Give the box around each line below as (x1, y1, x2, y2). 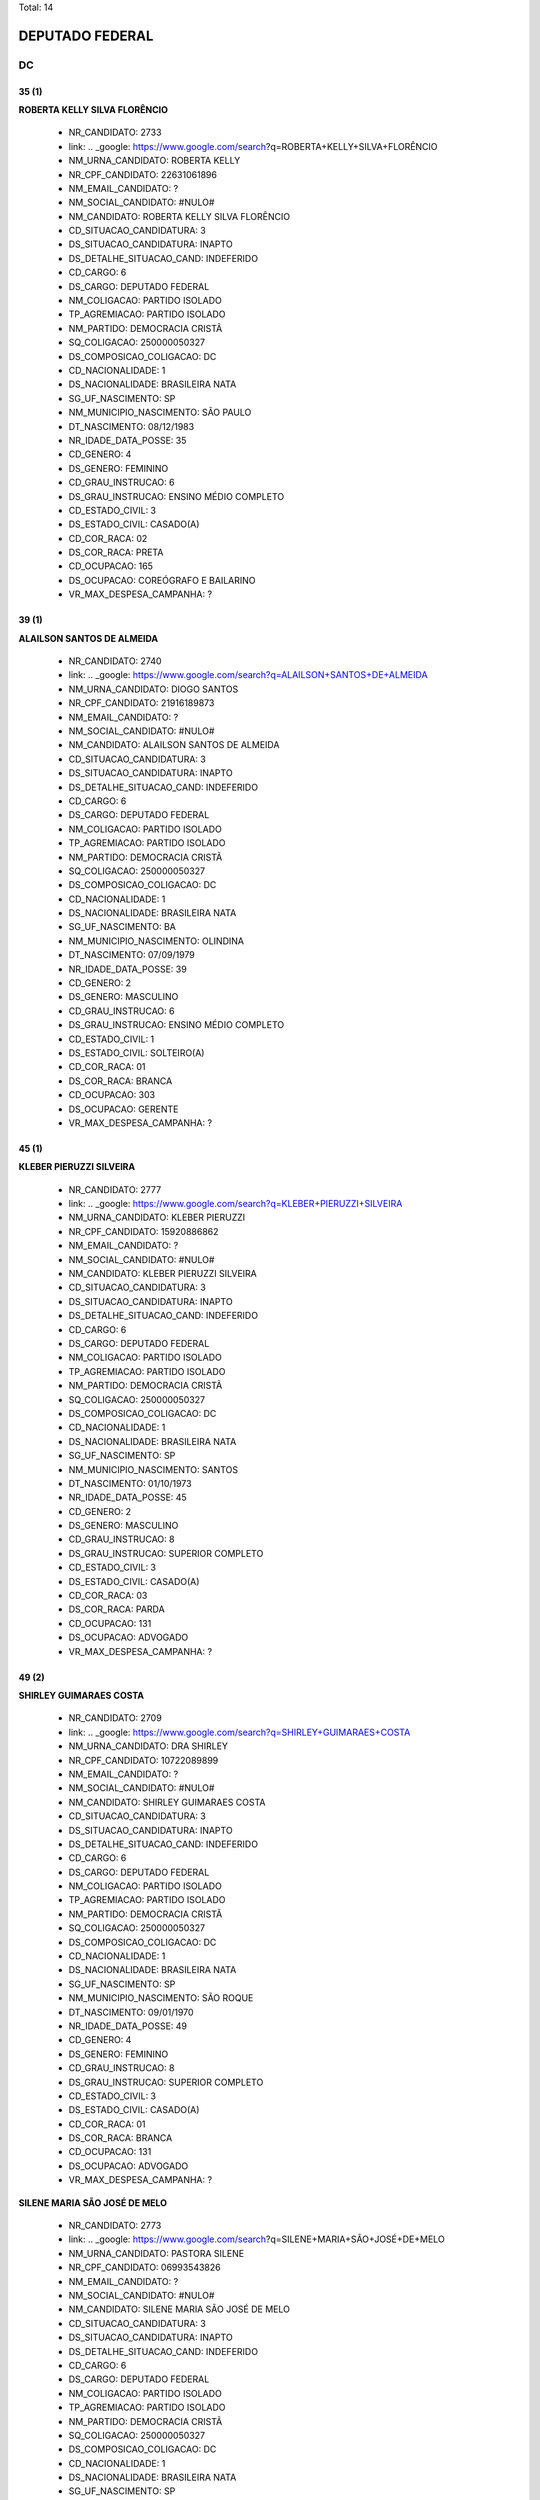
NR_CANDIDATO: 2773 (68, 2220, 162, 2232)
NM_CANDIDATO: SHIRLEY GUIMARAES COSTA (68, 1796, 266, 1808)
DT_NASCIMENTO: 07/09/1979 (68, 949, 195, 961)
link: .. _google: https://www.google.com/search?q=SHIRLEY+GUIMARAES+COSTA (68, 1726, 411, 1738)
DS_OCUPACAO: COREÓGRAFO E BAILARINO (68, 574, 256, 586)
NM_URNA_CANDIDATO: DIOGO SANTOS (68, 683, 239, 695)
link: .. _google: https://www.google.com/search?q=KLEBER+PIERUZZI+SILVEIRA (68, 1198, 403, 1210)
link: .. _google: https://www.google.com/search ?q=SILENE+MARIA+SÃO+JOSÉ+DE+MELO (68, 2233, 445, 2245)
